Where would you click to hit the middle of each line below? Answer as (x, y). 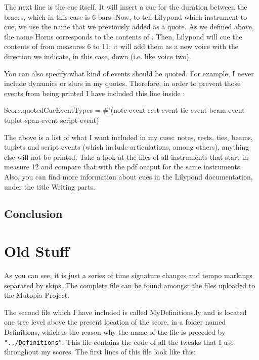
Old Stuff (37, 251)
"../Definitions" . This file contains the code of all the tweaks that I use (119, 342)
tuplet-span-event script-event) (52, 120)
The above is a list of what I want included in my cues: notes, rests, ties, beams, (128, 137)
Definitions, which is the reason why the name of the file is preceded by (115, 331)
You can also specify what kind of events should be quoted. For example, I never (129, 73)
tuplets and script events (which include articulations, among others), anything (127, 147)
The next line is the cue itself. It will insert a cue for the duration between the (126, 7)
